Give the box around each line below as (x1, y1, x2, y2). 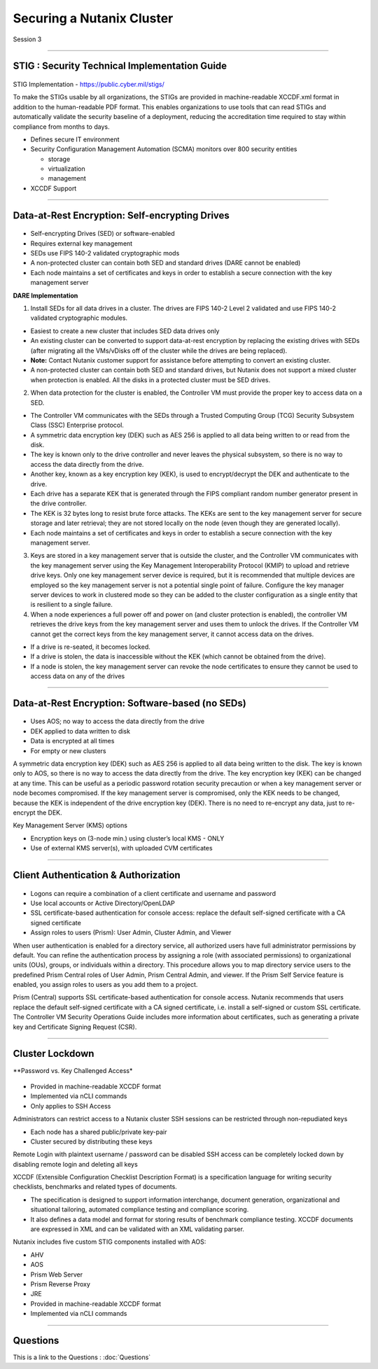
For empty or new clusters (30, 746, 106, 755)
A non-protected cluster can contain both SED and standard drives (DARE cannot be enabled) (30, 259, 301, 267)
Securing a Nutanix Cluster (13, 10, 174, 26)
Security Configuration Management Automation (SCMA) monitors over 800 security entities (30, 145, 297, 153)
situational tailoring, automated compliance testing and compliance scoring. (30, 1205, 249, 1214)
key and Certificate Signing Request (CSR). (13, 1023, 137, 1031)
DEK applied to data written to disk (30, 726, 131, 735)
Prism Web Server (30, 1270, 83, 1279)
